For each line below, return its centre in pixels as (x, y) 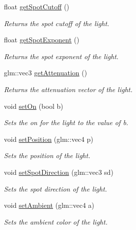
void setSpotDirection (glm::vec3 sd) (59, 172)
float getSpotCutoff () (37, 6)
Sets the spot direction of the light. (55, 188)
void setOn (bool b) (34, 106)
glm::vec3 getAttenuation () (46, 73)
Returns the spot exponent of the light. (61, 56)
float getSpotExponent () (42, 40)
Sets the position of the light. (47, 155)
